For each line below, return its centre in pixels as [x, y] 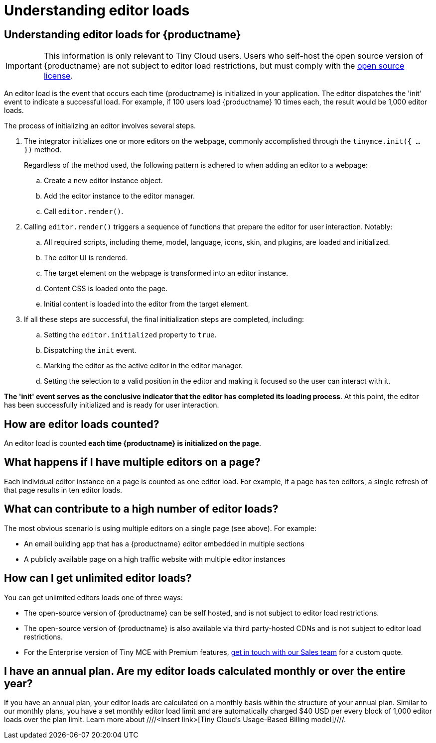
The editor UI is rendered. [86, 258]
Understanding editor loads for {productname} [123, 34]
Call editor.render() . [84, 212]
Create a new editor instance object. [103, 181]
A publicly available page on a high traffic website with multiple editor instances [155, 559]
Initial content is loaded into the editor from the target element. [146, 304]
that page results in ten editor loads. [63, 490]
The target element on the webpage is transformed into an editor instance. [166, 273]
